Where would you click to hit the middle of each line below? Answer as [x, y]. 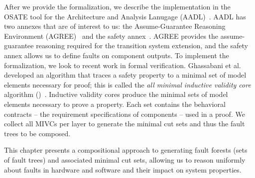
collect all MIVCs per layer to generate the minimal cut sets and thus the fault [125, 124]
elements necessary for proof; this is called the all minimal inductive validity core [127, 84]
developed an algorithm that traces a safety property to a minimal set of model [125, 75]
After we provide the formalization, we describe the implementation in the [117, 6]
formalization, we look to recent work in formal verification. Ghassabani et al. [123, 65]
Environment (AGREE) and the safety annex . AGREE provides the [111, 36]
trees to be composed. [37, 133]
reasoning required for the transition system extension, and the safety [142, 45]
